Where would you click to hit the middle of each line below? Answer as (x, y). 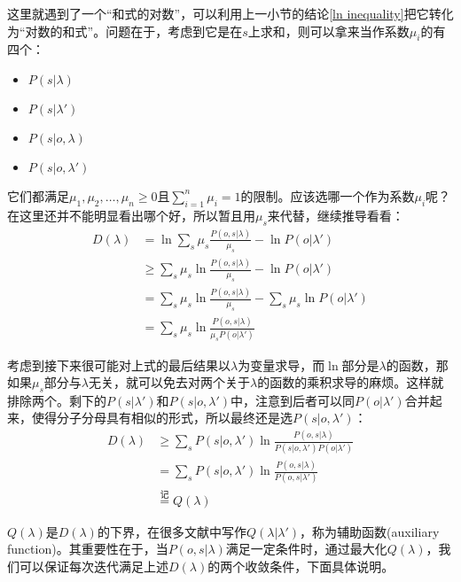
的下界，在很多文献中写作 (172, 531)
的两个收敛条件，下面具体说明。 (301, 566)
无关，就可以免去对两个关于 (170, 382)
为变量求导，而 (281, 365)
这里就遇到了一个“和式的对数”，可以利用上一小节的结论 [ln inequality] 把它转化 (230, 13)
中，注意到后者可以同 (293, 400)
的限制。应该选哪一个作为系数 (328, 195)
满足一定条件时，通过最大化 (306, 549)
